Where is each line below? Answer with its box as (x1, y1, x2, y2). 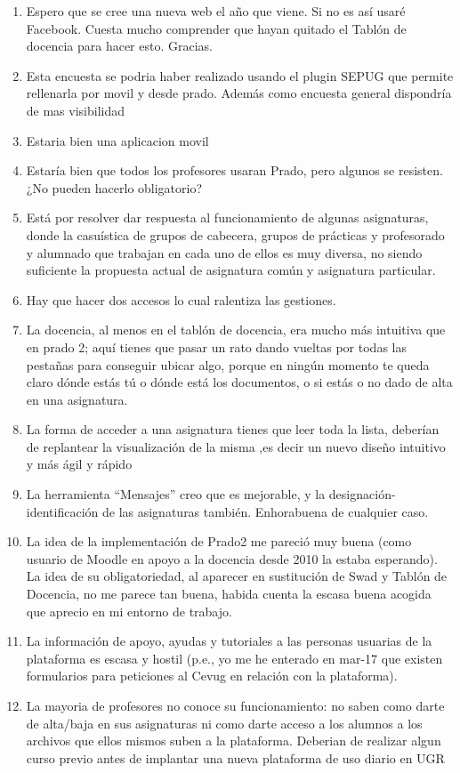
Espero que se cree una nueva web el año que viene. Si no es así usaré (26, 2, 406, 20)
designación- (328, 485, 396, 503)
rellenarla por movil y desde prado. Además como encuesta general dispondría (26, 84, 452, 102)
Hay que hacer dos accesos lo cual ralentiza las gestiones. (26, 290, 336, 309)
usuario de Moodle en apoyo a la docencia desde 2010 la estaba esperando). (26, 549, 438, 568)
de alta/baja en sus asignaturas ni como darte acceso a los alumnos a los (26, 713, 423, 732)
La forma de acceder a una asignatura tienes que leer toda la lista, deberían (26, 420, 440, 439)
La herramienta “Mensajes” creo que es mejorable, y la (26, 485, 326, 503)
